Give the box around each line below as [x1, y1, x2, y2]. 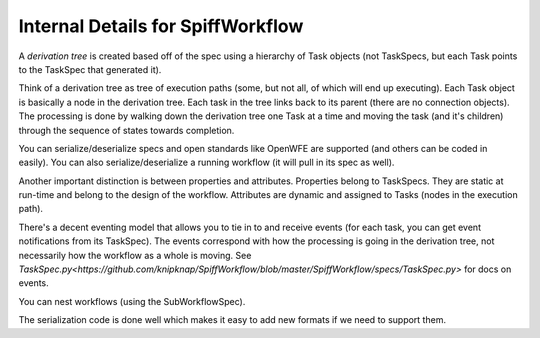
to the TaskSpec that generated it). [18, 63, 162, 75]
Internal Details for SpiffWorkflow [18, 15, 304, 37]
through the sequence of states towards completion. [18, 124, 235, 136]
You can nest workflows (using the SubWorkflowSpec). [18, 295, 246, 307]
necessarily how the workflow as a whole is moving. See [18, 249, 252, 261]
